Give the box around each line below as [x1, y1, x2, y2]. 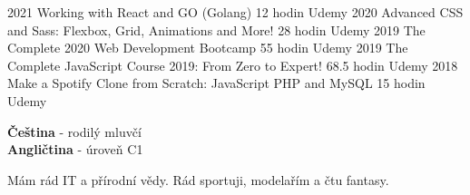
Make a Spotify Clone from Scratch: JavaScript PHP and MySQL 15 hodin [7, 73, 426, 93]
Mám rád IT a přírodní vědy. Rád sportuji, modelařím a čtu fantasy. [7, 170, 389, 189]
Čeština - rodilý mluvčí [7, 122, 142, 141]
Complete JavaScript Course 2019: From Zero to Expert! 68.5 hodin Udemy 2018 [7, 55, 458, 74]
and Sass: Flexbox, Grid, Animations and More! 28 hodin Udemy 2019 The [7, 20, 426, 39]
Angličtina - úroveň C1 [7, 140, 143, 159]
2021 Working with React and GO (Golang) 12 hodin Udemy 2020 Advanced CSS [7, 3, 464, 21]
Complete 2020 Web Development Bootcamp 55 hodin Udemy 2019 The [7, 38, 408, 57]
